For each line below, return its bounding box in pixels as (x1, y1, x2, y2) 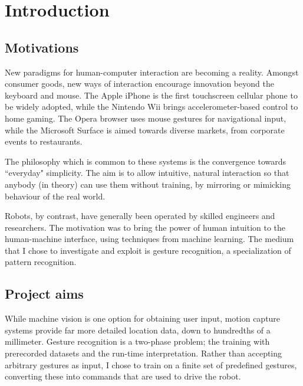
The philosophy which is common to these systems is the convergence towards (5, 155, 286, 167)
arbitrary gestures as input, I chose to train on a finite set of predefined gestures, (5, 358, 297, 371)
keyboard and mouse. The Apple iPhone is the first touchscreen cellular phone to (5, 89, 298, 101)
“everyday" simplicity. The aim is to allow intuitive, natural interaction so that (5, 166, 289, 179)
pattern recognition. (5, 256, 77, 268)
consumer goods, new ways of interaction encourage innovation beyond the (5, 77, 274, 90)
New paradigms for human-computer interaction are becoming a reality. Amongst (5, 66, 299, 78)
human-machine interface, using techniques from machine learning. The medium (5, 233, 294, 245)
